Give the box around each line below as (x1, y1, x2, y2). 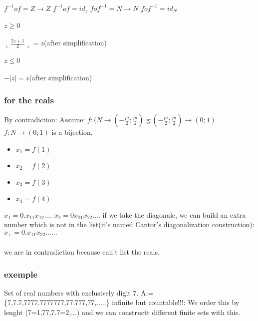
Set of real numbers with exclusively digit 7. (4, 287, 139, 298)
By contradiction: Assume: (4, 114, 85, 125)
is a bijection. (51, 127, 93, 137)
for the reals (4, 93, 54, 106)
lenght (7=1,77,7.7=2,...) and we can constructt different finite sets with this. (4, 307, 241, 318)
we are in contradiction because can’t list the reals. (4, 247, 160, 257)
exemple (4, 268, 38, 280)
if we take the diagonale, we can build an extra (102, 209, 246, 220)
